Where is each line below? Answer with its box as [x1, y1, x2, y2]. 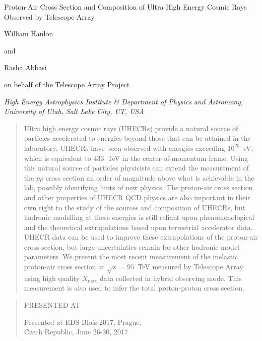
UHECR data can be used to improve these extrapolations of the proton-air [24, 232, 258, 242]
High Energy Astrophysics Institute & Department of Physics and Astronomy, [4, 96, 243, 106]
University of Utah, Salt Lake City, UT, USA [4, 106, 144, 117]
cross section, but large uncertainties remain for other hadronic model [24, 241, 239, 252]
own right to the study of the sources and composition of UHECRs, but [24, 202, 245, 212]
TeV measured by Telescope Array [138, 261, 243, 272]
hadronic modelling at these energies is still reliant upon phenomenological [24, 212, 254, 222]
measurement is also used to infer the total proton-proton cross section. [24, 282, 244, 293]
